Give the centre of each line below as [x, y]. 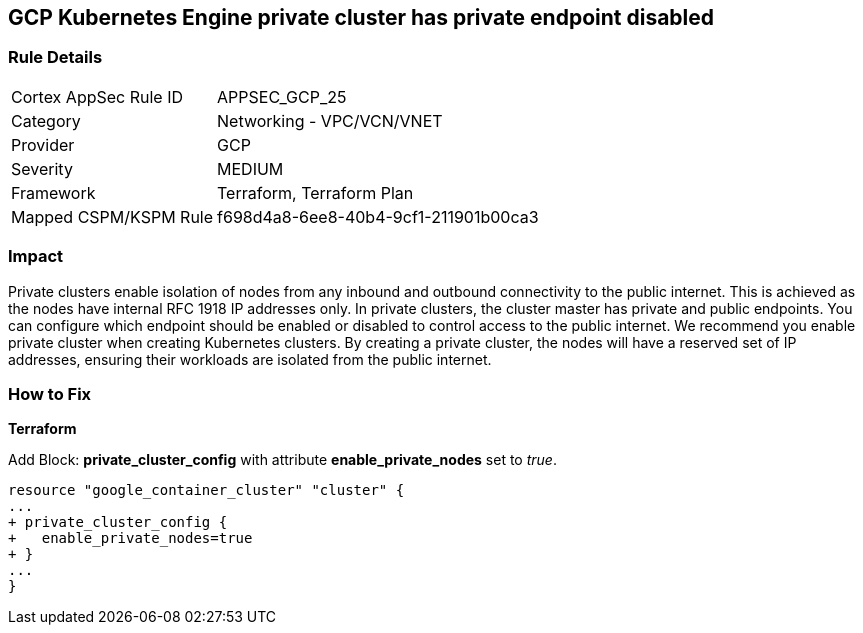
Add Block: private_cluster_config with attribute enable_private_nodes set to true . [282, 460]
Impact [36, 256]
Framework [53, 192]
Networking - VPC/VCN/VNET [330, 120]
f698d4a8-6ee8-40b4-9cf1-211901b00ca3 [378, 216]
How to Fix [50, 393]
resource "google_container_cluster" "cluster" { [206, 490]
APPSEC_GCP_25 [282, 96]
